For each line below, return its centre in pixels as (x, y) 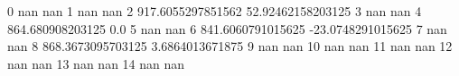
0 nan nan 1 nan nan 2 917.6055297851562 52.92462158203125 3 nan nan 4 (215, 11)
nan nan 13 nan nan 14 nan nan (96, 63)
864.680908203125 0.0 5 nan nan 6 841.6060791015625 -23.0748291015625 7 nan (227, 28)
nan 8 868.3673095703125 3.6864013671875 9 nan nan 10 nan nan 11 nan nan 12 (230, 46)
